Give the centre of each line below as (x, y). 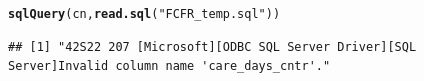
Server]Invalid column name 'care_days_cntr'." (169, 66)
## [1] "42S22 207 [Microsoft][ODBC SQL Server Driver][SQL (212, 46)
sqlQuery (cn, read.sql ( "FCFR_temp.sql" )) (144, 14)
